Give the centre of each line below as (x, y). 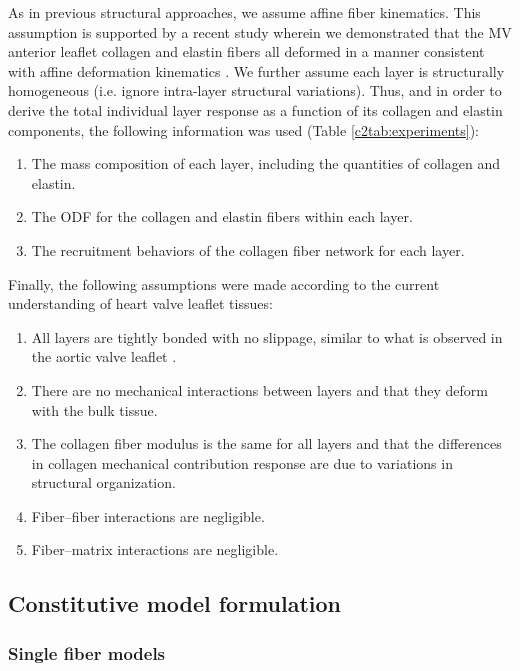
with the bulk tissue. (94, 409)
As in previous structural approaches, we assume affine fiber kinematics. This (244, 12)
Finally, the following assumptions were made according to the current (224, 283)
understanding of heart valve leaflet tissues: (140, 303)
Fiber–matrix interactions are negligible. (155, 549)
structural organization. (103, 482)
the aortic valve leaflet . (104, 356)
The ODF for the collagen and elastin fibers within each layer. (222, 216)
